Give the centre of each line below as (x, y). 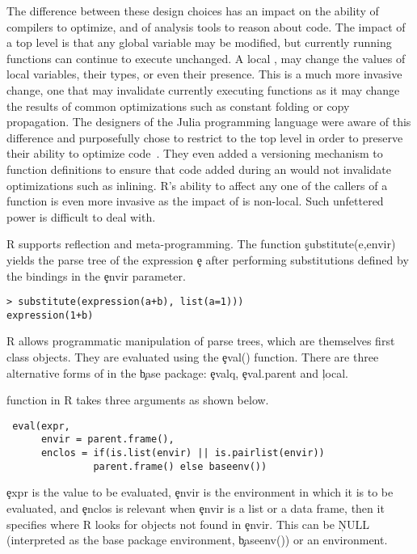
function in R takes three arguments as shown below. (138, 400)
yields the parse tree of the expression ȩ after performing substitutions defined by (208, 259)
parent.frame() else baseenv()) (180, 466)
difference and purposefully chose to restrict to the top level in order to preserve (205, 137)
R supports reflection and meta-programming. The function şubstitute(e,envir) (201, 244)
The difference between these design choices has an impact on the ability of (193, 11)
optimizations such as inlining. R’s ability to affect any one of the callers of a (197, 185)
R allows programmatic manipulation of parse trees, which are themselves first (201, 341)
